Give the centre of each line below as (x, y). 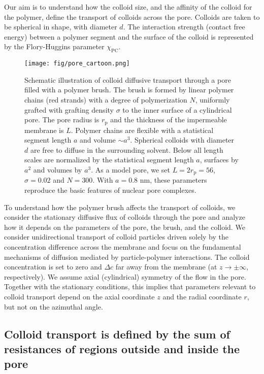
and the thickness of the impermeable (169, 120)
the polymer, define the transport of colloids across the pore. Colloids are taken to (132, 16)
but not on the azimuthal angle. (54, 306)
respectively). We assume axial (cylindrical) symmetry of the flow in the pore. (125, 276)
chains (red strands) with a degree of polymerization (106, 100)
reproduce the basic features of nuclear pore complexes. (110, 190)
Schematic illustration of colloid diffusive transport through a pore (128, 79)
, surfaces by (219, 160)
